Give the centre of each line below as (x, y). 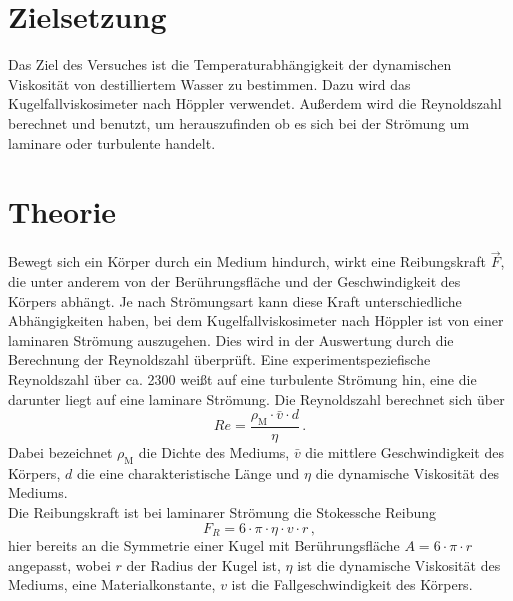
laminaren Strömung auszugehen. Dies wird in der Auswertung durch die (231, 339)
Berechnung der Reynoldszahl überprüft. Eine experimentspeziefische (219, 359)
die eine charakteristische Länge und (188, 472)
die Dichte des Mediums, (214, 452)
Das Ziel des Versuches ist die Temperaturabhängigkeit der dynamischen (230, 64)
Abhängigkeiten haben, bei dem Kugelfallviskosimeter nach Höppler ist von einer (256, 320)
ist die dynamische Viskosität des (399, 564)
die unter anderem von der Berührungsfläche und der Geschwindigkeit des (234, 281)
